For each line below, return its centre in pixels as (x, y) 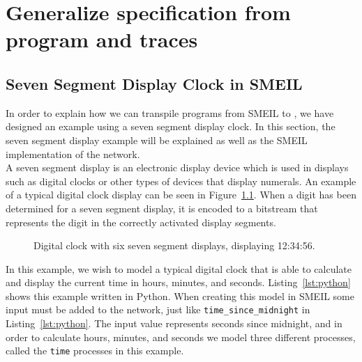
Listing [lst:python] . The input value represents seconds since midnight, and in (174, 323)
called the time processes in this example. (95, 351)
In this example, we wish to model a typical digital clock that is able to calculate (179, 268)
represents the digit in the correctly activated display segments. (141, 222)
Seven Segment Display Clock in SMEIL (154, 83)
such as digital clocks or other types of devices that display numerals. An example (181, 181)
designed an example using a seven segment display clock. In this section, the (171, 126)
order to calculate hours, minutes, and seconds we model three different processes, (181, 337)
